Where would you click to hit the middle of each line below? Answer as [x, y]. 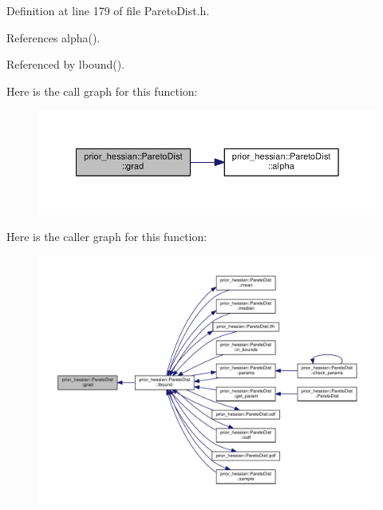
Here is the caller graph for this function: [107, 237]
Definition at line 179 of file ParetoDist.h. [108, 10]
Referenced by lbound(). [66, 64]
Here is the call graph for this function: [102, 91]
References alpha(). [53, 37]
